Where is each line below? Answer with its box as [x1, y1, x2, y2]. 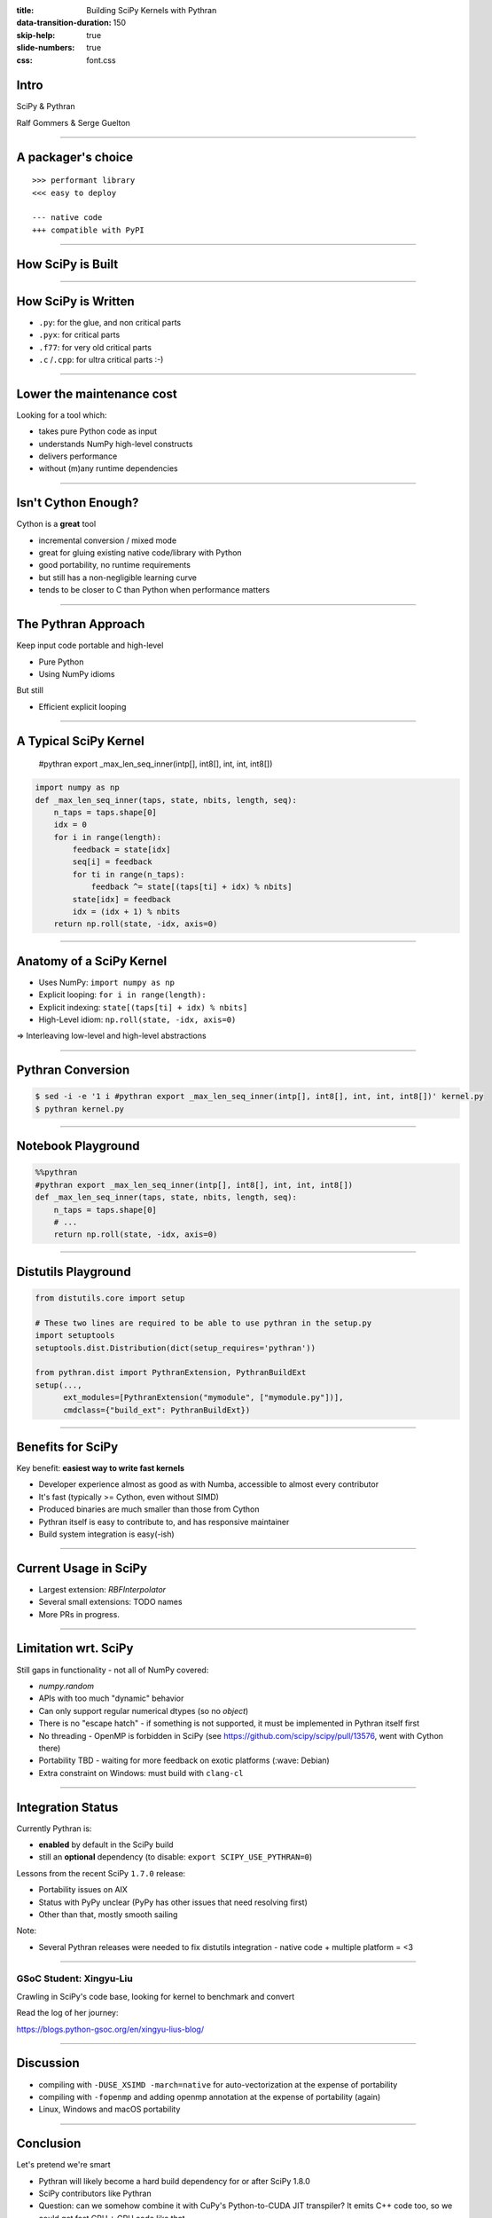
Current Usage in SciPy [16, 1561, 148, 1576]
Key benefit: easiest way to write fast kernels [16, 1463, 185, 1474]
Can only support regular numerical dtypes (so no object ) [38, 1705, 249, 1716]
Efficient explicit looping [38, 701, 127, 712]
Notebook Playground [16, 1138, 140, 1153]
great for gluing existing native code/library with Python [38, 547, 243, 558]
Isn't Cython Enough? [16, 495, 139, 510]
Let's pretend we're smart [16, 2159, 111, 2170]
